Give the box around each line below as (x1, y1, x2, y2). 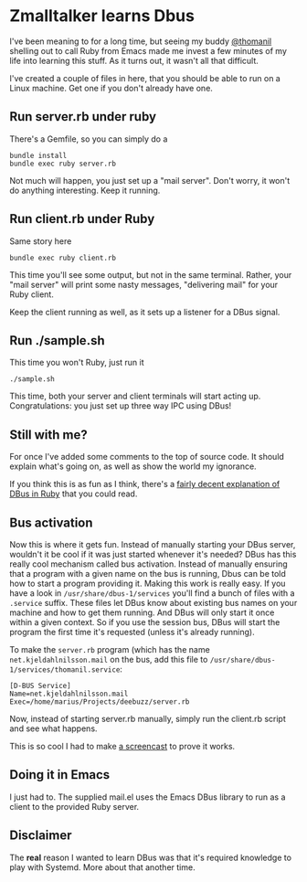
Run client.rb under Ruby (9, 211, 155, 227)
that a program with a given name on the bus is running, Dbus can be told (9, 569, 286, 579)
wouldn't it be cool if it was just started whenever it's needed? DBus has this (9, 549, 297, 559)
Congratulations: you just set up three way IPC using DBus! (9, 400, 232, 411)
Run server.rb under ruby (9, 109, 157, 124)
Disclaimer (9, 828, 72, 844)
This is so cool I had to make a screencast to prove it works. (9, 741, 236, 751)
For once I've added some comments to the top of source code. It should (9, 452, 285, 462)
